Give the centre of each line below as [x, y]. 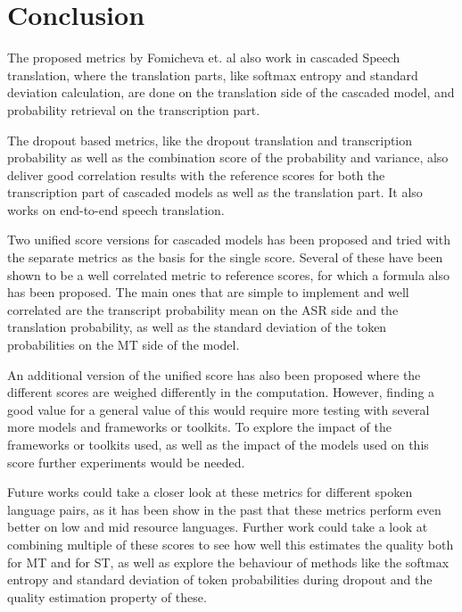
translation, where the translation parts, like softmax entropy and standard [213, 74]
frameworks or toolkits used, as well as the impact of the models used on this [218, 444]
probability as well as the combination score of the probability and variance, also [228, 157]
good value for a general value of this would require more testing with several [219, 409]
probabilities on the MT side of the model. [124, 345]
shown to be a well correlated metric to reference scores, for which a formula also [228, 274]
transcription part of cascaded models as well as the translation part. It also [215, 192]
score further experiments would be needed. [126, 462]
